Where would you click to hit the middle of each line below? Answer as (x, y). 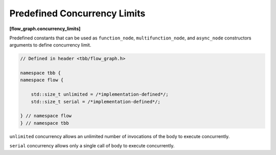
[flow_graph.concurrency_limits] (45, 29)
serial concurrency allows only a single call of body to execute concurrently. (92, 146)
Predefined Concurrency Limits (77, 13)
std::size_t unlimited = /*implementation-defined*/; (100, 94)
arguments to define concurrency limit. (50, 45)
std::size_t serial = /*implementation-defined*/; (96, 102)
